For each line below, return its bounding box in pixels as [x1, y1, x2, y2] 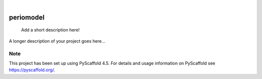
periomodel [9, 13, 45, 21]
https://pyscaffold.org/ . [9, 67, 55, 73]
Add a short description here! [21, 27, 80, 33]
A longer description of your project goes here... [9, 38, 105, 44]
